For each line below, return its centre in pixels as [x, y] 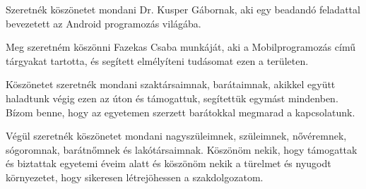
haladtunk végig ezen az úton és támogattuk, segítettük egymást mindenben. [172, 98]
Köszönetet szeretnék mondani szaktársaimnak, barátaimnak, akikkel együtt [171, 84]
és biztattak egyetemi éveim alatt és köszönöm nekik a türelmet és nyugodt [169, 163]
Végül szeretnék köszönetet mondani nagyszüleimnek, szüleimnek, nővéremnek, [176, 136]
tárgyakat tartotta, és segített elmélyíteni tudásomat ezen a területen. [157, 60]
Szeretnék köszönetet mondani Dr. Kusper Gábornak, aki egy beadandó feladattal [183, 9]
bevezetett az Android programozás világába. [104, 23]
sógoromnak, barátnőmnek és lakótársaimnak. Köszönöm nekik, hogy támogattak [182, 149]
